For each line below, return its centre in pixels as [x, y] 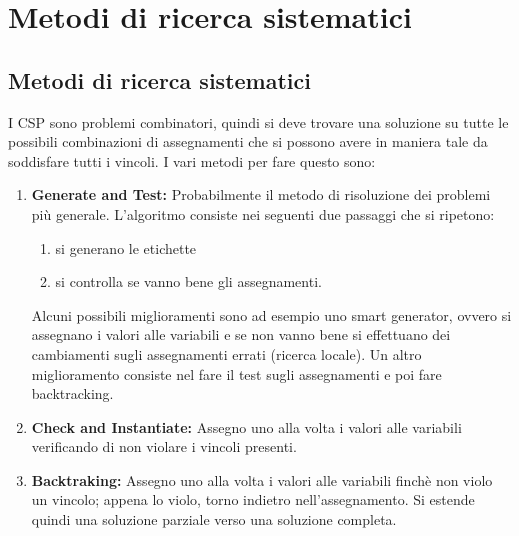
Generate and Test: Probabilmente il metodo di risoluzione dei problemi [261, 194]
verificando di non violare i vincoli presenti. [164, 446]
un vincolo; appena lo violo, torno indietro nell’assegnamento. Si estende [253, 499]
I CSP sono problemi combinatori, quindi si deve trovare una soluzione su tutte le [258, 121]
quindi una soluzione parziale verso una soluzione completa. [214, 519]
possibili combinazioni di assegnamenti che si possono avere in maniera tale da [248, 141]
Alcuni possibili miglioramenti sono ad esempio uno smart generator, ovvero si [271, 314]
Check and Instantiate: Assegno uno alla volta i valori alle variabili [246, 426]
